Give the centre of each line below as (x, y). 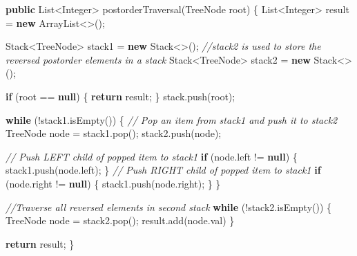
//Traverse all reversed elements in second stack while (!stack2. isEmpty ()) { (169, 207)
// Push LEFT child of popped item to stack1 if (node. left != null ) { (152, 156)
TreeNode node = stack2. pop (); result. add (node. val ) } (120, 220)
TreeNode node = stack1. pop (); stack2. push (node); (114, 133)
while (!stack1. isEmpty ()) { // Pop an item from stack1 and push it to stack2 (172, 119)
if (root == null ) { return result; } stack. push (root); (120, 96)
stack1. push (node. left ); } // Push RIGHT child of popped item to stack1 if (163, 170)
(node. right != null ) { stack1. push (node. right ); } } (113, 183)
